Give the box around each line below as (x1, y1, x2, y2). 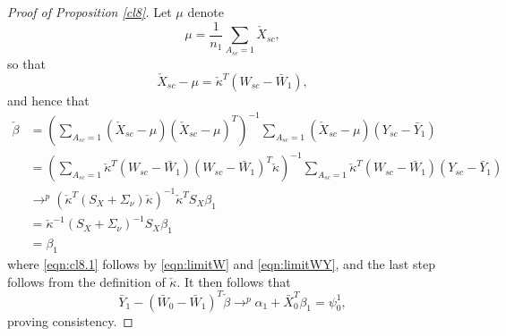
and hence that (7, 90, 90, 109)
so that (7, 54, 46, 72)
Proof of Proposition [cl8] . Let (7, 3, 172, 21)
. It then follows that (176, 272, 291, 290)
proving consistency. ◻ (7, 311, 133, 330)
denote (187, 3, 224, 21)
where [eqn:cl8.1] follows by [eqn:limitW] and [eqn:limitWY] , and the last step (7, 254, 435, 273)
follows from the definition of (7, 272, 166, 290)
